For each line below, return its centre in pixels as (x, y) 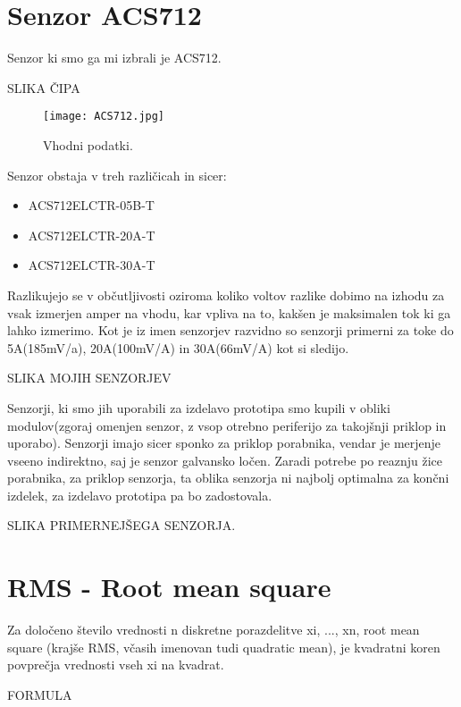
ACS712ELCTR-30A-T (92, 265)
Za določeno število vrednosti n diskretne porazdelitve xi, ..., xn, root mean (214, 630)
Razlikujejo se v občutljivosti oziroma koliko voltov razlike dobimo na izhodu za (226, 295)
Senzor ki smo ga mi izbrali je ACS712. (114, 58)
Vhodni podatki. (88, 144)
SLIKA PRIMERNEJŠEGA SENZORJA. (122, 525)
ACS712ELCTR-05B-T (91, 205)
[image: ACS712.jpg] (104, 117)
